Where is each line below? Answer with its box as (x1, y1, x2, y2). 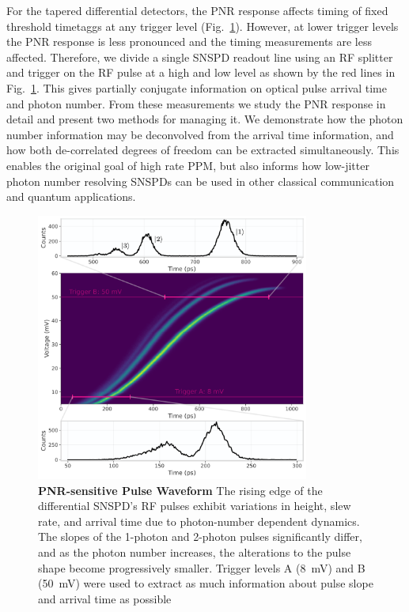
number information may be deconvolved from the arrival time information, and (6, 126, 394, 142)
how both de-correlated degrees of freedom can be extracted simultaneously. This (6, 142, 400, 158)
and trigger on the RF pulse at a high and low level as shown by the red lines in (6, 64, 396, 81)
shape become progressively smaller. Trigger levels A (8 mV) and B (38, 559, 365, 576)
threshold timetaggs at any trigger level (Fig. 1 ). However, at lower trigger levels (6, 17, 399, 34)
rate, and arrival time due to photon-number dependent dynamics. (38, 512, 360, 529)
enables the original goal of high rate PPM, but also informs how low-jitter (6, 157, 369, 173)
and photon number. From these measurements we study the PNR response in (6, 95, 386, 111)
